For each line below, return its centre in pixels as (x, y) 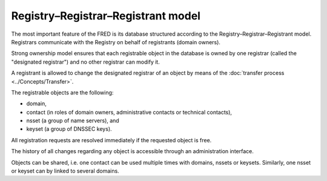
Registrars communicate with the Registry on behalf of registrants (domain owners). (116, 42)
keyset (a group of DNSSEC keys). (69, 129)
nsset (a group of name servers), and (73, 120)
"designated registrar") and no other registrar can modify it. (85, 62)
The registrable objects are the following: (62, 92)
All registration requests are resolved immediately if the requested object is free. (111, 140)
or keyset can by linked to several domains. (65, 171)
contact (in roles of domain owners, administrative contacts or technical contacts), (129, 112)
